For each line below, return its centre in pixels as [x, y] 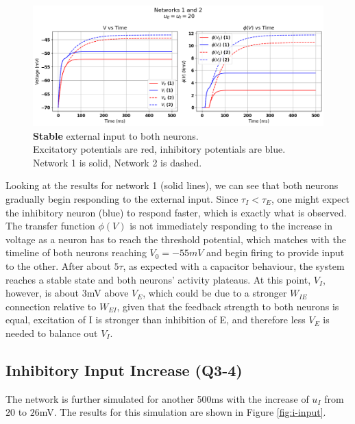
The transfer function [50, 226]
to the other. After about [58, 265]
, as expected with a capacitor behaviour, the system [234, 265]
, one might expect [310, 198]
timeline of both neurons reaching [76, 252]
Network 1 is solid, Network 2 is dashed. [118, 162]
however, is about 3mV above [67, 293]
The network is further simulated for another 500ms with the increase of [157, 398]
